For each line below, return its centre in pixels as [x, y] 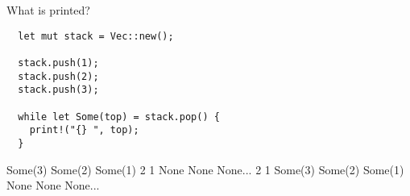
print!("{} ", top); [84, 130]
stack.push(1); [58, 63]
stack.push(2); [58, 76]
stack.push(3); [58, 90]
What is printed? [48, 10]
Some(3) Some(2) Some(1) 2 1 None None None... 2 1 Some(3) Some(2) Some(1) [205, 169]
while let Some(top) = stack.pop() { [119, 117]
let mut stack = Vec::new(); [96, 36]
